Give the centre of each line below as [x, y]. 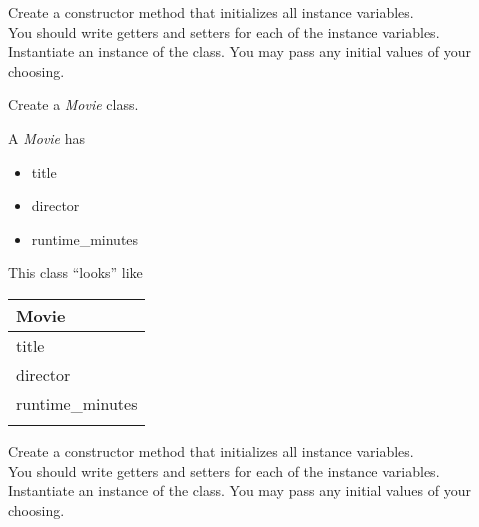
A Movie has [47, 137]
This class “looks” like [75, 272]
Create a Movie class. [73, 104]
